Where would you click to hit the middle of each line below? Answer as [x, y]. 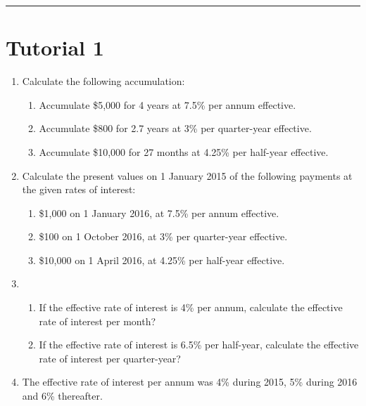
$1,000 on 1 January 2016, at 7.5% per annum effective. [159, 212]
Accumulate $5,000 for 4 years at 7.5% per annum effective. [168, 104]
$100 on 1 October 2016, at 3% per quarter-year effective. [163, 236]
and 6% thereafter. [62, 396]
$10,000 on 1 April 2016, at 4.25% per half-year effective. [162, 260]
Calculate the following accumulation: [103, 81]
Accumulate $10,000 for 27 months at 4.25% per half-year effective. [184, 151]
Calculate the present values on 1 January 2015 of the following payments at [187, 175]
